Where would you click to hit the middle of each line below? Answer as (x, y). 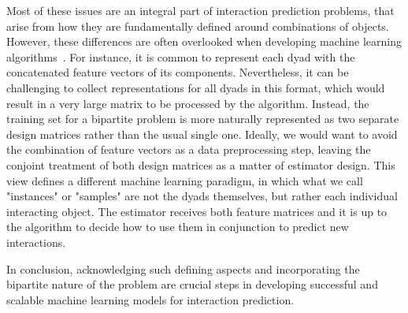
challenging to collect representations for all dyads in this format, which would (196, 87)
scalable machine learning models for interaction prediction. (150, 299)
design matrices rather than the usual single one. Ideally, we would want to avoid (202, 134)
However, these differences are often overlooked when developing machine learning (204, 41)
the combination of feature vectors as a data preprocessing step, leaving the (189, 149)
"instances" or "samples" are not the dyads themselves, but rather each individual (202, 196)
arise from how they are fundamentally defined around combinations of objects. (198, 26)
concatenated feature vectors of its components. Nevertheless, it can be (178, 72)
